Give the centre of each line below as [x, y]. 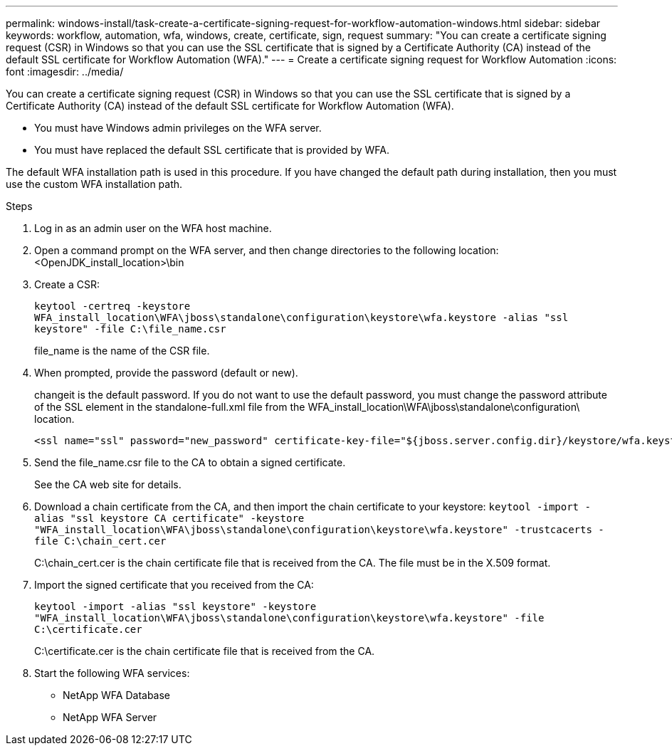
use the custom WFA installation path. [94, 184]
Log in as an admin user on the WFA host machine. [153, 228]
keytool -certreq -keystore [112, 306]
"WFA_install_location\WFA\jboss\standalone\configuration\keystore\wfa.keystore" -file [289, 618]
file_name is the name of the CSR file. [122, 351]
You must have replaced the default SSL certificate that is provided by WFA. [212, 150]
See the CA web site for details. [108, 484]
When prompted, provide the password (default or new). [166, 373]
